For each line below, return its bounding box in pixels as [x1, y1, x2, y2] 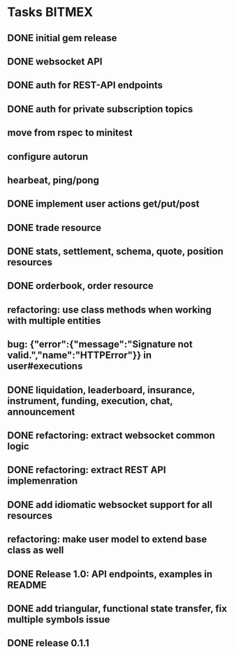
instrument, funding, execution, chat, [7, 395, 173, 407]
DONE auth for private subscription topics [7, 103, 193, 115]
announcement [7, 406, 75, 417]
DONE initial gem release [7, 32, 117, 44]
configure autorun [7, 151, 89, 163]
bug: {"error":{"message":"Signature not [7, 339, 193, 350]
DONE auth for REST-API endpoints [7, 80, 163, 91]
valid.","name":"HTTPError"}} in [7, 350, 152, 362]
